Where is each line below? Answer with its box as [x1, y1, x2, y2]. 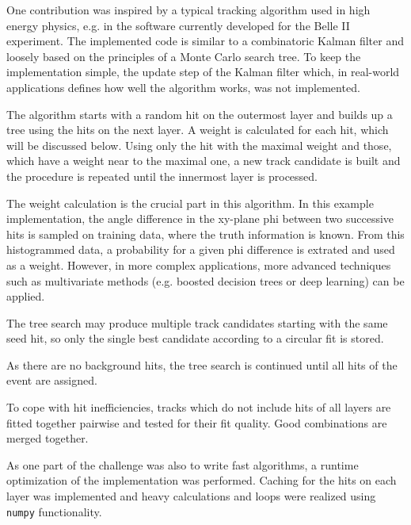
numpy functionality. [6, 503, 102, 519]
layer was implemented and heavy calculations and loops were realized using [6, 488, 376, 504]
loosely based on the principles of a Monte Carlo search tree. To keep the [6, 48, 361, 64]
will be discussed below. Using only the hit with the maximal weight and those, [6, 136, 392, 153]
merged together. [6, 430, 89, 446]
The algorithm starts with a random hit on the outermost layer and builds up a [6, 105, 393, 122]
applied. [6, 288, 45, 305]
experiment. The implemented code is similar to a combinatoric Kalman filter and [6, 33, 404, 49]
